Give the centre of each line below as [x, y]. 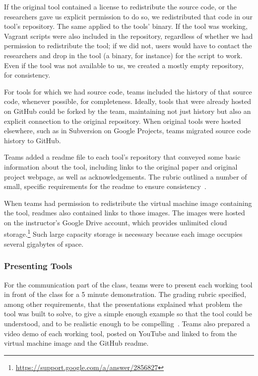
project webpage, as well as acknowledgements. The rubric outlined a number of [126, 176]
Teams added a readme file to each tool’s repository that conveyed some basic [122, 157]
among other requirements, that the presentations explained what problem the [123, 304]
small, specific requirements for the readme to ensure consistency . [105, 186]
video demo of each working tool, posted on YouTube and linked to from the [121, 333]
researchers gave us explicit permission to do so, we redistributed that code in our [128, 16]
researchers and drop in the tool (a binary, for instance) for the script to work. [123, 55]
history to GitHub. [32, 140]
